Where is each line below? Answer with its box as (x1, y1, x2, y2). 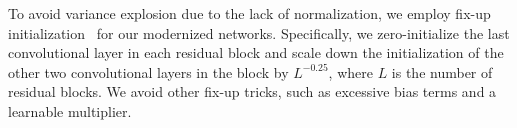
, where (328, 61, 373, 82)
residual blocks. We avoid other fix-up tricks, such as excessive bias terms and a (8, 81, 497, 102)
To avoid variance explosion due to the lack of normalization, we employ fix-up (8, 3, 491, 23)
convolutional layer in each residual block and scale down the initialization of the (8, 42, 504, 63)
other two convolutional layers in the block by (8, 61, 289, 82)
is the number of (391, 61, 493, 82)
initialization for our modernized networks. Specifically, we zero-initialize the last (8, 22, 510, 43)
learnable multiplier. (8, 100, 132, 121)
